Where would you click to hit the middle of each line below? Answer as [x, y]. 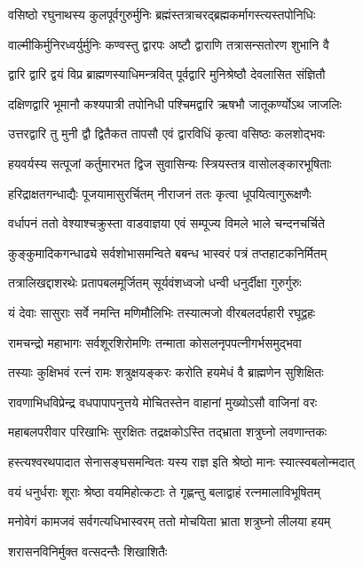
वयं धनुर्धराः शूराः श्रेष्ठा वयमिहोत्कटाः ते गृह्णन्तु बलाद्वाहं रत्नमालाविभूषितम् [164, 491]
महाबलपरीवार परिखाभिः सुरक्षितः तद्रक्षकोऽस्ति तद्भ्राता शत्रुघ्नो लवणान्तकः [168, 432]
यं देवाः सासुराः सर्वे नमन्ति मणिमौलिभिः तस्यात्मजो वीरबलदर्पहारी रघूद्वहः [162, 312]
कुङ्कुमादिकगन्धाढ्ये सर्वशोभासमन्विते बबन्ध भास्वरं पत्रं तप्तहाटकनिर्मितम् [168, 252]
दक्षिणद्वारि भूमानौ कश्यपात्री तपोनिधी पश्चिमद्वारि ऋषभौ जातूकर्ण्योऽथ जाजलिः [175, 103]
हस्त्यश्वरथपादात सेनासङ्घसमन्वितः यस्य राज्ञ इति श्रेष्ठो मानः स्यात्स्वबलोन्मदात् [181, 461]
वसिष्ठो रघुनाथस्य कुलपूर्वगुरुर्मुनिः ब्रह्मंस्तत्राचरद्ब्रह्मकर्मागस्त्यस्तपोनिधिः [162, 14]
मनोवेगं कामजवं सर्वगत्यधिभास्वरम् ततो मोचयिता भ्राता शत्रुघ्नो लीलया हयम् [170, 521]
